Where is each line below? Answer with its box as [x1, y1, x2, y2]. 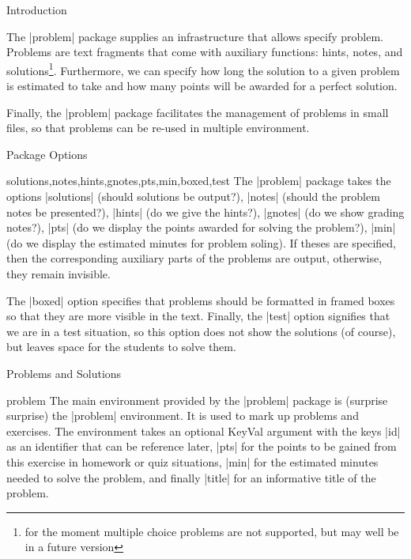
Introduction [6, 2, 67, 17]
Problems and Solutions [6, 364, 122, 381]
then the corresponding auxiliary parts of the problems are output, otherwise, [6, 250, 383, 266]
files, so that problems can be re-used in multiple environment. [6, 119, 310, 136]
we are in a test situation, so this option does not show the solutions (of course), [6, 323, 396, 339]
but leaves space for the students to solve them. [6, 338, 236, 355]
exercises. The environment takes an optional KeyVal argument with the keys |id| [6, 422, 401, 439]
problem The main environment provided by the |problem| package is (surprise [6, 391, 388, 408]
